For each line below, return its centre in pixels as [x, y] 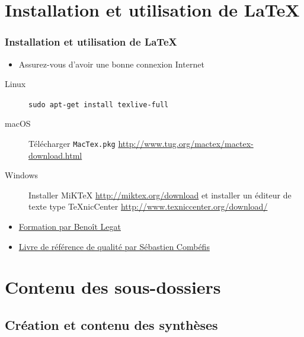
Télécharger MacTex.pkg [72, 144]
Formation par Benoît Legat [70, 227]
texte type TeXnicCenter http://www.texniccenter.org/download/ [148, 206]
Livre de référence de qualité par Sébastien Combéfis [114, 246]
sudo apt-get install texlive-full [99, 105]
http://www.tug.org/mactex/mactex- [186, 144]
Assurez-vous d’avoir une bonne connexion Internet [111, 64]
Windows [22, 175]
